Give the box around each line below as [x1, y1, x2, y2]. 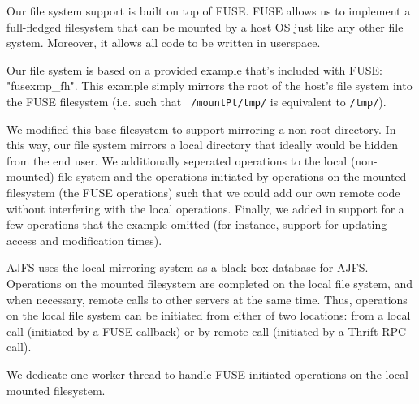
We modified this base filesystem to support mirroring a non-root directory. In [6, 120, 396, 137]
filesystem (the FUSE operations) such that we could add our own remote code [6, 184, 400, 200]
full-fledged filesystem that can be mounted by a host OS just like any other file [6, 18, 404, 35]
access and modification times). [6, 231, 162, 248]
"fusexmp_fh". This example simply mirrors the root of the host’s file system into [6, 77, 413, 94]
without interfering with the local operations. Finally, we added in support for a [6, 200, 404, 217]
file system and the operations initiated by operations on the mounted [58, 168, 407, 185]
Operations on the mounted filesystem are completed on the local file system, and [6, 274, 413, 291]
